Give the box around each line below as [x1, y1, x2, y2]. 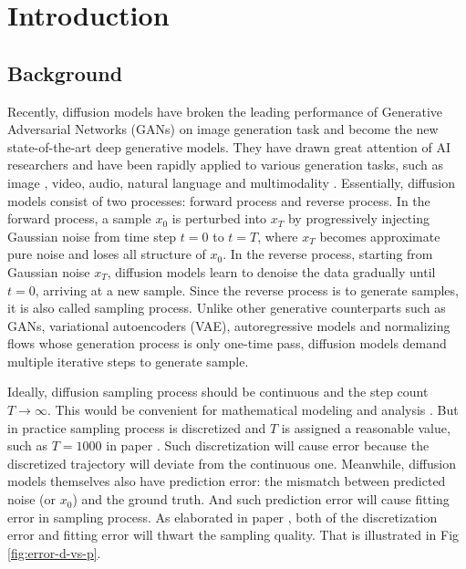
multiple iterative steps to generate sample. [7, 351, 249, 370]
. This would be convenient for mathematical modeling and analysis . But [47, 400, 459, 419]
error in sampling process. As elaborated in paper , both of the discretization [7, 507, 438, 526]
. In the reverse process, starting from [223, 244, 433, 264]
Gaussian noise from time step [7, 226, 177, 245]
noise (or [7, 490, 57, 509]
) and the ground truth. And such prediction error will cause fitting [72, 490, 450, 509]
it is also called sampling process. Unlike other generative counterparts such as [7, 298, 446, 317]
